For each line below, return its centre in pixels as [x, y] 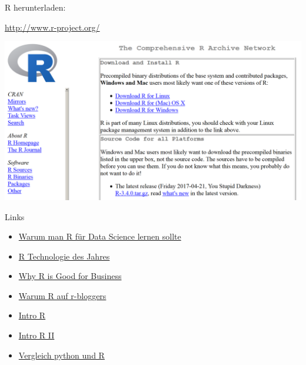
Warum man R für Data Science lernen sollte [100, 236]
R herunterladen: [35, 7]
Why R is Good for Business [70, 276]
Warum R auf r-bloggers [62, 295]
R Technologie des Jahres [64, 256]
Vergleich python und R [61, 355]
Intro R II [36, 335]
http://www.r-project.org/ [52, 27]
